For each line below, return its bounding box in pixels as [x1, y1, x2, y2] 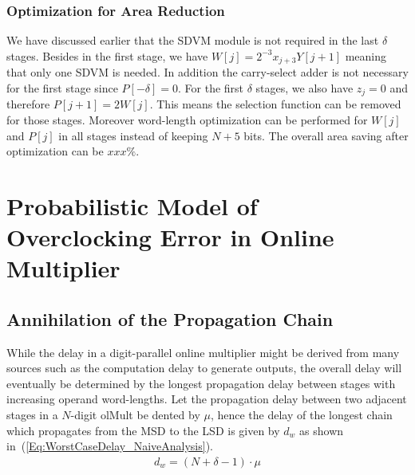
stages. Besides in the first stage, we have [6, 47, 208, 64]
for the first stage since [6, 79, 118, 96]
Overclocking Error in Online [6, 221, 334, 253]
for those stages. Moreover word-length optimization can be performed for [6, 111, 368, 128]
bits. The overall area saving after [243, 127, 409, 143]
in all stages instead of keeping [58, 127, 208, 143]
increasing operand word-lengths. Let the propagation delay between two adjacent [6, 391, 407, 407]
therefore [6, 96, 50, 112]
